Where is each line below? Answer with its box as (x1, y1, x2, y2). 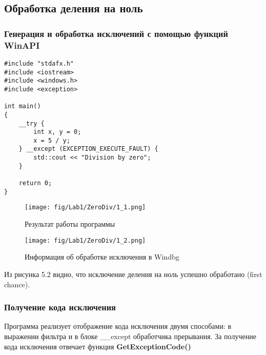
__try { (18, 120, 45, 127)
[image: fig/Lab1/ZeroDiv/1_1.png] (25, 204, 146, 211)
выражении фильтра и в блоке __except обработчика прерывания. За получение (4, 330, 256, 341)
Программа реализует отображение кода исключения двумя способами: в (4, 321, 232, 331)
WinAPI (4, 38, 40, 51)
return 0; (18, 180, 52, 187)
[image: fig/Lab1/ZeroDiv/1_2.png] (25, 236, 146, 244)
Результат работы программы (25, 219, 115, 229)
